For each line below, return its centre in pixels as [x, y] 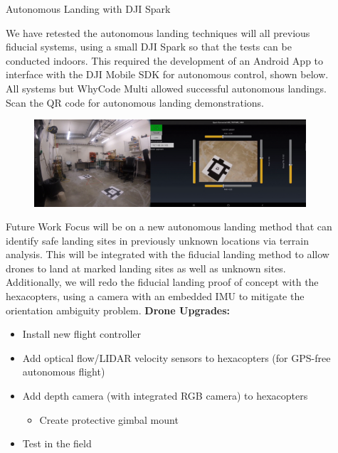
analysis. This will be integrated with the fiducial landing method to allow [168, 254]
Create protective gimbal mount [109, 419]
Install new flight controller [82, 334]
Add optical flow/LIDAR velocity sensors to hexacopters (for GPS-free [176, 357]
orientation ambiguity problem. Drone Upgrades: [118, 310]
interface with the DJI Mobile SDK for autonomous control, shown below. [167, 74]
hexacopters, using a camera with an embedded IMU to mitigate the [155, 296]
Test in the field [57, 443]
